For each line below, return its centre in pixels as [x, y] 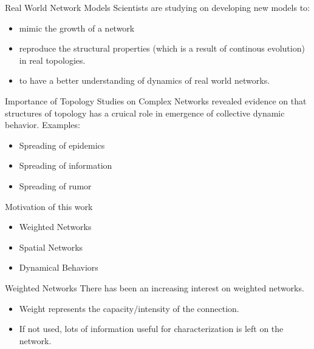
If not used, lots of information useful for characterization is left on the [151, 329]
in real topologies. [52, 60]
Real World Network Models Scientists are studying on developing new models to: [157, 7]
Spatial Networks [51, 247]
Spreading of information [66, 165]
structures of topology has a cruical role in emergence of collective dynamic [145, 113]
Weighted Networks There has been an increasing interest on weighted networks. [155, 287]
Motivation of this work [49, 206]
